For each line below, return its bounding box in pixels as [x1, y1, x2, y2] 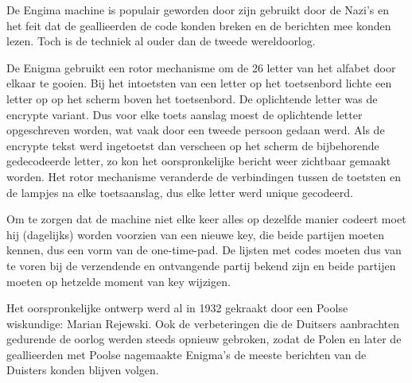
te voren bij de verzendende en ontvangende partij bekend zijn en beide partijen [6, 257, 396, 273]
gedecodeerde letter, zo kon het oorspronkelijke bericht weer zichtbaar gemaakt [6, 153, 391, 169]
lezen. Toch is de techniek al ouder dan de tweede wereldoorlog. [6, 33, 316, 49]
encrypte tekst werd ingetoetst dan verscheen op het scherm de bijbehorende [6, 137, 379, 153]
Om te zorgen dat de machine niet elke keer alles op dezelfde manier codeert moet [6, 211, 406, 227]
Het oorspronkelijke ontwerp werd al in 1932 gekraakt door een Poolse [6, 300, 348, 316]
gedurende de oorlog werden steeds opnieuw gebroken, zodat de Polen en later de [6, 331, 402, 347]
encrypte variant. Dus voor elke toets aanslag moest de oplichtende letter [6, 106, 363, 122]
